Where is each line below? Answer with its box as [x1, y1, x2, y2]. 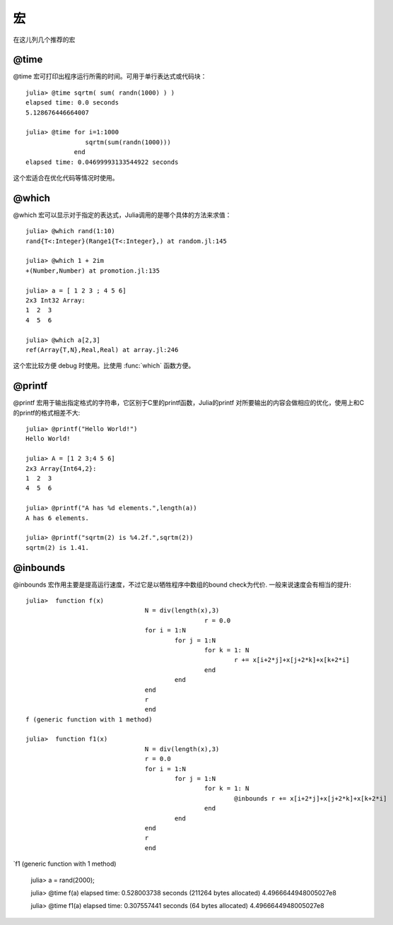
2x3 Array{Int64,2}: [25, 464, 97, 473]
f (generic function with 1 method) [25, 715, 153, 724]
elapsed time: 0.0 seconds [25, 99, 119, 107]
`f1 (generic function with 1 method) [13, 859, 117, 868]
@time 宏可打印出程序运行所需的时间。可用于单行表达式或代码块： [13, 72, 207, 81]
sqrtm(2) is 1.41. [25, 543, 90, 551]
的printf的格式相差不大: [13, 408, 81, 417]
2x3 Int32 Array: [25, 297, 86, 304]
